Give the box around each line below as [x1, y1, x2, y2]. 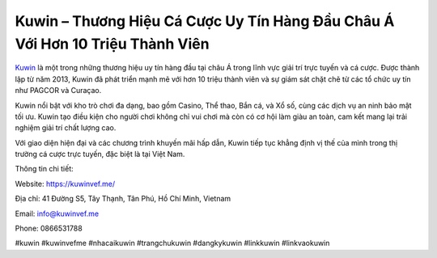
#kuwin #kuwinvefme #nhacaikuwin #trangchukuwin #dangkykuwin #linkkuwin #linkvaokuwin [15, 239, 330, 248]
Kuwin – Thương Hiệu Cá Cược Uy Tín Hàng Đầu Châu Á [15, 12, 395, 30]
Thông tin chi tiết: [15, 164, 74, 174]
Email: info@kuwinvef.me [15, 209, 100, 218]
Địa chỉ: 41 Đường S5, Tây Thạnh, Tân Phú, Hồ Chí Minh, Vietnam [15, 194, 231, 204]
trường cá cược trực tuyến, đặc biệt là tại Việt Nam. [15, 150, 185, 159]
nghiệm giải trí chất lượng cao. [15, 123, 117, 133]
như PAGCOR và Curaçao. [15, 86, 102, 95]
